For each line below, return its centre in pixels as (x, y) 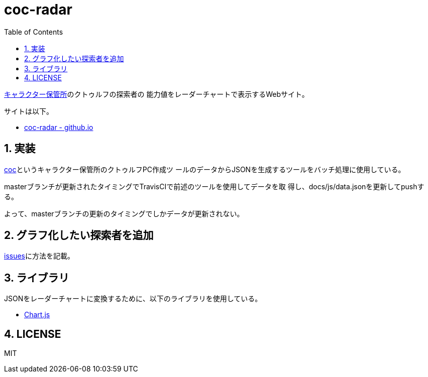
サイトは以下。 (29, 111)
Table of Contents (34, 32)
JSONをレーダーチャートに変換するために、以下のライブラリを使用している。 (133, 299)
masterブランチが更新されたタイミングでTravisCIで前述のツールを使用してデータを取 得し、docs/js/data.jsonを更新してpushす (214, 186)
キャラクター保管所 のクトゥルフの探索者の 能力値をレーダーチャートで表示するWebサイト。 (156, 94)
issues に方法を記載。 (39, 256)
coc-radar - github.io (59, 127)
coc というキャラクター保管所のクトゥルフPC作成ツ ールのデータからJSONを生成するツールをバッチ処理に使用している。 (205, 169)
